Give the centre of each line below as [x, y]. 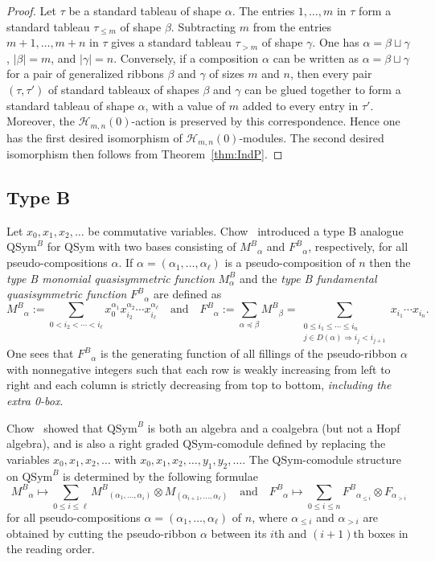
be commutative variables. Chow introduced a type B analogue [246, 230]
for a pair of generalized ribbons [85, 74]
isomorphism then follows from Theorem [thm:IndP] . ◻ [145, 154]
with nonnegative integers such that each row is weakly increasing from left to [199, 369]
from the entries [292, 26]
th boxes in [381, 533]
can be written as [316, 57]
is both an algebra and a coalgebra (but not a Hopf [274, 427]
